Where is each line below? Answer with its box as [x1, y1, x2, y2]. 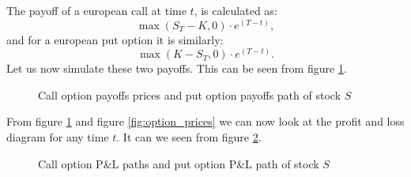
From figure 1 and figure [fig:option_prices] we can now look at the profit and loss [6, 113, 405, 130]
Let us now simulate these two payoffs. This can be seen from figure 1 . [6, 60, 347, 77]
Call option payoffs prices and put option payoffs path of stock [38, 86, 341, 103]
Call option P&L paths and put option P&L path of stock [38, 155, 319, 171]
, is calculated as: [194, 2, 277, 18]
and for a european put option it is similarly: [6, 31, 224, 47]
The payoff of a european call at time [6, 2, 187, 18]
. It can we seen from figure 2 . [116, 129, 262, 145]
